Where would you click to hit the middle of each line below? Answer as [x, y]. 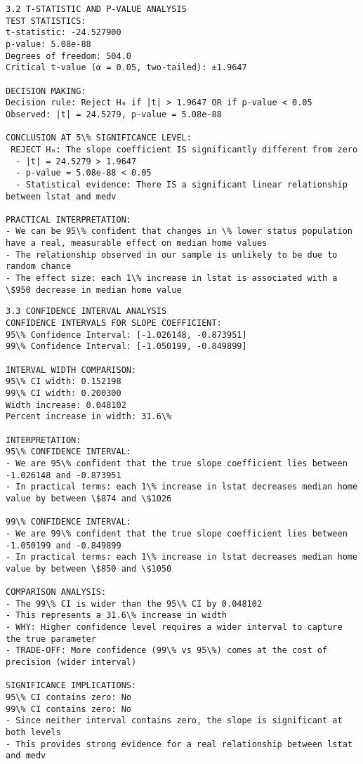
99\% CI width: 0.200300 [64, 393]
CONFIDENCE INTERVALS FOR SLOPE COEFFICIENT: [114, 323]
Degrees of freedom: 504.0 [68, 56]
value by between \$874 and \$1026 [89, 498]
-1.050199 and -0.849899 [64, 545]
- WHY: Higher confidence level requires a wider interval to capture [174, 627]
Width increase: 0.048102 [66, 405]
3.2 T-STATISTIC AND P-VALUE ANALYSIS [96, 9]
